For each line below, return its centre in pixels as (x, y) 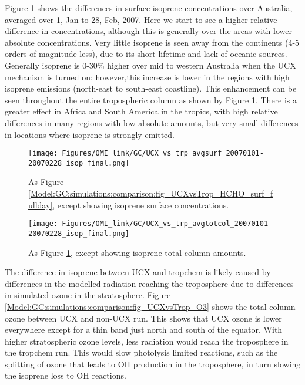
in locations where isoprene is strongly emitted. (90, 134)
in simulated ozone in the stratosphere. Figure (88, 295)
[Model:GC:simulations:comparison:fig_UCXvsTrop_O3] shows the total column (150, 306)
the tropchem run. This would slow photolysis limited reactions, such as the (141, 352)
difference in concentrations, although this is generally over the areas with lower (148, 31)
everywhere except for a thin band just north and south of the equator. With (144, 330)
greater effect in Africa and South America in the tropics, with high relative (141, 111)
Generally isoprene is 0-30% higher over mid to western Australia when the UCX (150, 65)
